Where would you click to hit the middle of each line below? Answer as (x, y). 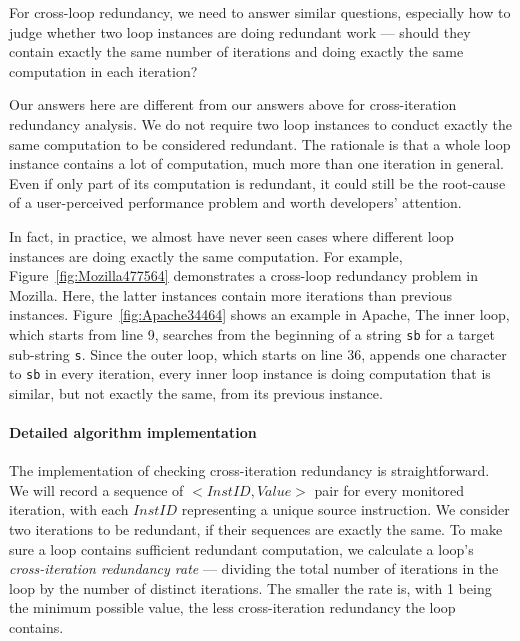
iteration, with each (69, 509)
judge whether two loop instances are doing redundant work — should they (240, 31)
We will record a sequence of (96, 489)
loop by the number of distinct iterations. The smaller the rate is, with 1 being (250, 587)
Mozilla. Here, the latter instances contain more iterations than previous (231, 294)
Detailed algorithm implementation (133, 432)
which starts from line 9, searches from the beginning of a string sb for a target (252, 333)
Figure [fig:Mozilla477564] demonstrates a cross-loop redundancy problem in (243, 275)
